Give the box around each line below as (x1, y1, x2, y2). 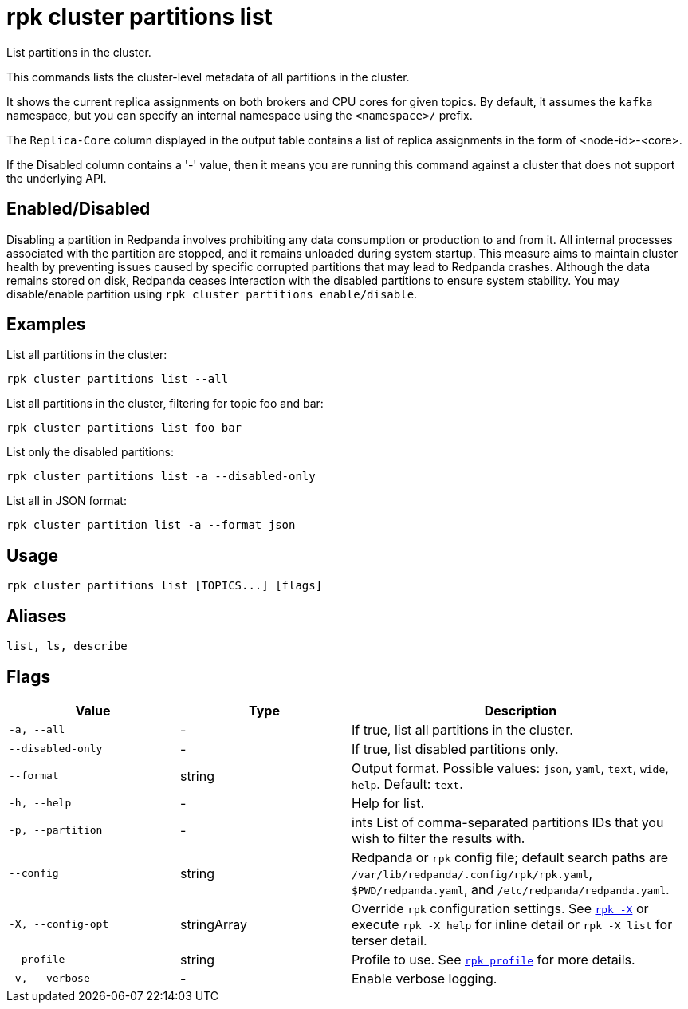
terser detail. (352, 932, 427, 948)
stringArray (180, 916, 248, 932)
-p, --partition (9, 824, 103, 837)
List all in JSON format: (6, 494, 127, 508)
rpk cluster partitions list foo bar (6, 421, 242, 435)
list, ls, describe (6, 640, 128, 653)
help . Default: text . (352, 775, 463, 792)
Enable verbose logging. (352, 970, 497, 987)
